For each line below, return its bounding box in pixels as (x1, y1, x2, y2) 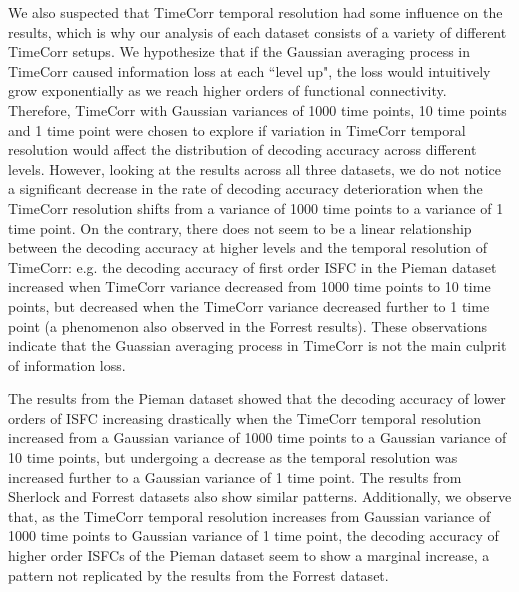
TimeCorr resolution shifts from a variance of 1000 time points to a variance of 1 (8, 197, 504, 218)
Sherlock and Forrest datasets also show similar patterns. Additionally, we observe (8, 486, 512, 507)
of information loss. (8, 354, 126, 375)
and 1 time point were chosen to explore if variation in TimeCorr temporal (8, 119, 466, 140)
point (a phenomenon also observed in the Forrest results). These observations (8, 315, 487, 336)
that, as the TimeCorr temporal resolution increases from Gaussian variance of (8, 505, 491, 526)
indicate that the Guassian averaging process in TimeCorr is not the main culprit (8, 335, 507, 356)
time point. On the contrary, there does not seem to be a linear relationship (8, 217, 472, 238)
